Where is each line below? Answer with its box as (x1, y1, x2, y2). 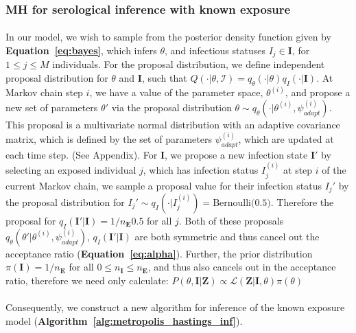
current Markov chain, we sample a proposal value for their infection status (5, 178, 322, 192)
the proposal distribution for (5, 195, 125, 209)
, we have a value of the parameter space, (89, 85, 263, 100)
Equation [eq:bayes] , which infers (5, 43, 157, 58)
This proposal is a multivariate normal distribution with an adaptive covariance (5, 117, 340, 131)
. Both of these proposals (178, 214, 284, 228)
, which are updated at (238, 131, 334, 146)
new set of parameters (5, 100, 98, 114)
